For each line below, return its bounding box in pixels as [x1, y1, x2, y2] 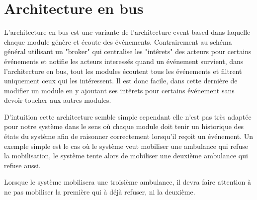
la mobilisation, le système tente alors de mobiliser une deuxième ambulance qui [4, 150, 248, 161]
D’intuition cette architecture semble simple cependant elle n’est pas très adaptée [4, 111, 252, 122]
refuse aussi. [4, 160, 41, 170]
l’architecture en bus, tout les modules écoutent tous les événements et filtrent [4, 66, 242, 76]
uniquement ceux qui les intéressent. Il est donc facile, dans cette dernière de [4, 75, 238, 86]
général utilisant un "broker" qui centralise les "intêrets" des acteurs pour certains [4, 46, 252, 57]
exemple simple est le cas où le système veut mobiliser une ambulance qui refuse [4, 140, 248, 151]
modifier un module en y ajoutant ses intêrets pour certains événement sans [4, 85, 235, 95]
